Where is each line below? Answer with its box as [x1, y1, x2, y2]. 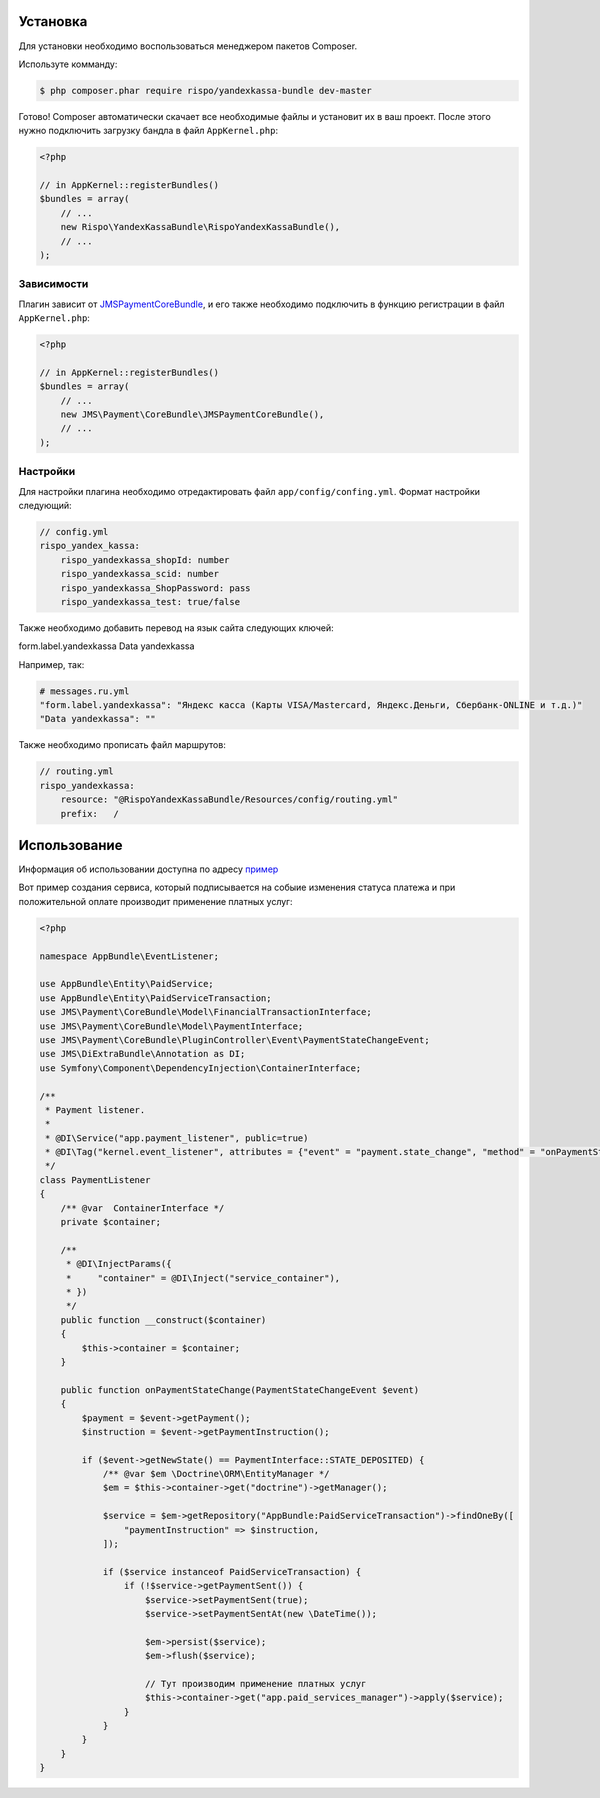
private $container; [60, 1216, 162, 1228]
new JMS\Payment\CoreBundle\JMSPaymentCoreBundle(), [60, 409, 325, 420]
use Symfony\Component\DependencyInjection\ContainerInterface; [39, 1062, 362, 1074]
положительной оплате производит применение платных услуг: [18, 895, 293, 907]
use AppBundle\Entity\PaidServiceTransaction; [39, 992, 272, 1004]
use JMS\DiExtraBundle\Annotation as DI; [39, 1048, 246, 1060]
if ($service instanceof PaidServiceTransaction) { [102, 1566, 362, 1577]
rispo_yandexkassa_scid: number [60, 568, 220, 580]
